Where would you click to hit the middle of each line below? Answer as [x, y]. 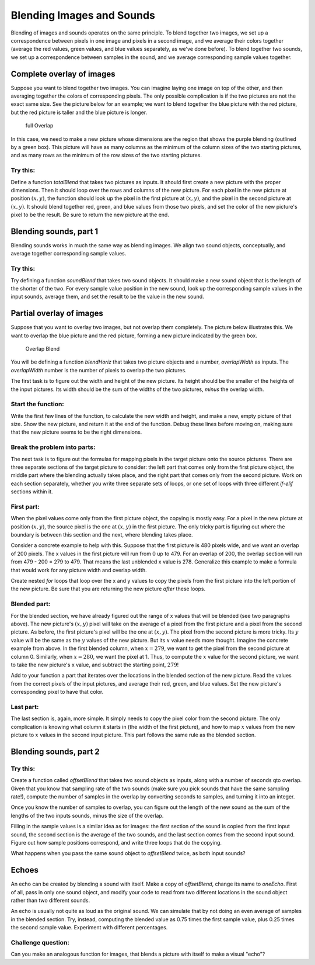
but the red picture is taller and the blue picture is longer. [79, 112]
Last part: [25, 707]
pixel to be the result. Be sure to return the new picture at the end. [90, 215]
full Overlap [39, 126]
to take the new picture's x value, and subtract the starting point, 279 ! [95, 665]
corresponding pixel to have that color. [57, 692]
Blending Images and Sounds [83, 15]
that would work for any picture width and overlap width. [79, 570]
